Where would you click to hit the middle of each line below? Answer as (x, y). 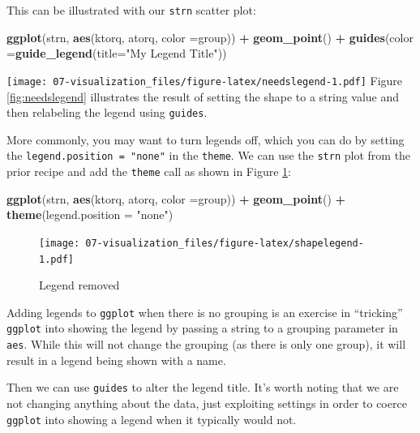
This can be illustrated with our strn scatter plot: (131, 10)
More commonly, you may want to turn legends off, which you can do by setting (206, 139)
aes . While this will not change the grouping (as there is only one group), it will (206, 344)
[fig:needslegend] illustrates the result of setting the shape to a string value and (203, 96)
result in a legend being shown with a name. (116, 360)
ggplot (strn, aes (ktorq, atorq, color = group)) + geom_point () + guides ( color (210, 37)
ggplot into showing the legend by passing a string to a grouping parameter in (202, 328)
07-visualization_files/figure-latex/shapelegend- (225, 243)
